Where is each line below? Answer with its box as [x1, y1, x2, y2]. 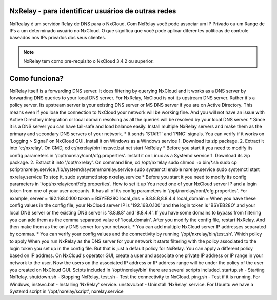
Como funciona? [9, 74, 64, 83]
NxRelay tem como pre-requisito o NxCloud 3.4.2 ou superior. [23, 58, 154, 65]
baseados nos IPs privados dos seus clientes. [9, 35, 106, 41]
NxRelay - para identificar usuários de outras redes [9, 7, 176, 15]
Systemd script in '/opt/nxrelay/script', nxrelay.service [9, 288, 124, 294]
